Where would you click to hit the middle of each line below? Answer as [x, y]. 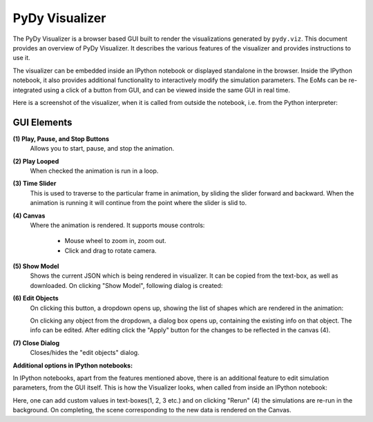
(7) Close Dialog [36, 343]
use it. [21, 58]
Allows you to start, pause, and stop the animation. [102, 148]
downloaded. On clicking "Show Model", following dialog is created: [126, 285]
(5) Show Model [36, 267]
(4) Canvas [29, 215]
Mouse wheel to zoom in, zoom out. [115, 241]
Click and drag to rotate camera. [111, 250]
